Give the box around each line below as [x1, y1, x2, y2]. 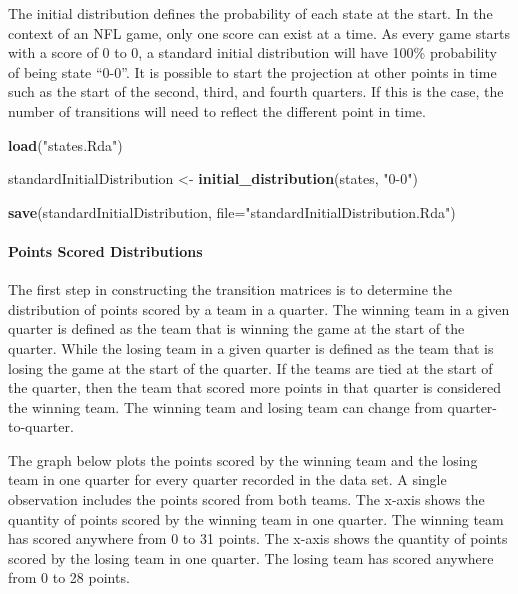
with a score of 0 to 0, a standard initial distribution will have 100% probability [8, 42, 497, 63]
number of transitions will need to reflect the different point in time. [8, 100, 426, 121]
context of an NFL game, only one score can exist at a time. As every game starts [8, 22, 511, 43]
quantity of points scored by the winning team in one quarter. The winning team [8, 508, 504, 529]
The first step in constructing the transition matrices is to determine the [8, 279, 452, 300]
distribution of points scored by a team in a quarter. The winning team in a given [8, 298, 510, 319]
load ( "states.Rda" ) [8, 134, 123, 155]
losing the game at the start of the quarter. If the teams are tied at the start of [8, 357, 493, 378]
